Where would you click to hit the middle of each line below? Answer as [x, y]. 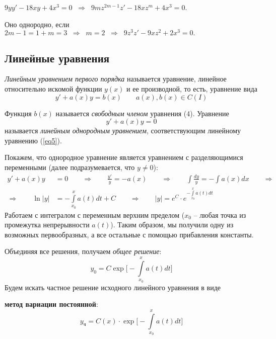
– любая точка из [220, 215]
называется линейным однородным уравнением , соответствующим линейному [123, 131]
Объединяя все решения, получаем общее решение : [83, 251]
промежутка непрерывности [47, 225]
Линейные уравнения [57, 58]
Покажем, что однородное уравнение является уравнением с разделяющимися [124, 157]
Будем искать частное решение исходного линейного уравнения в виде [113, 287]
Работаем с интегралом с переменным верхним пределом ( [95, 215]
